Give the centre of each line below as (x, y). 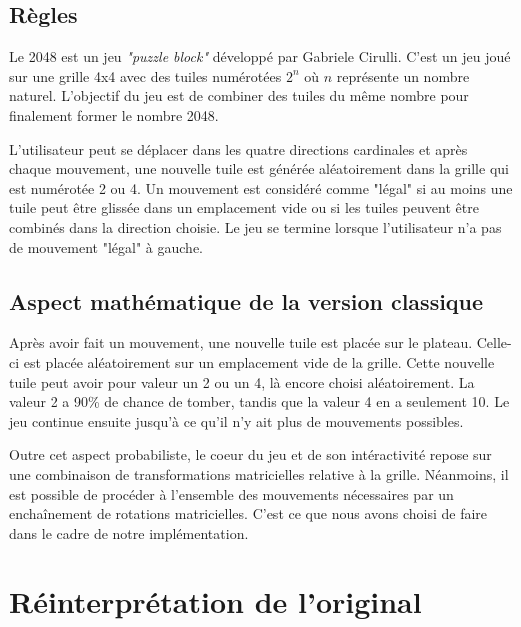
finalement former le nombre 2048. (114, 114)
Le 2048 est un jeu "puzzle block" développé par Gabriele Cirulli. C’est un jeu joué (260, 56)
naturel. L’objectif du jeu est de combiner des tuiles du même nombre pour (239, 95)
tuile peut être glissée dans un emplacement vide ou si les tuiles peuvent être (244, 207)
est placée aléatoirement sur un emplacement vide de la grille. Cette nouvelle (259, 361)
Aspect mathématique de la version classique (246, 300)
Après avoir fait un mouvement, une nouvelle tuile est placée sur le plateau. (241, 342)
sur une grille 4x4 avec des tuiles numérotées (145, 75)
